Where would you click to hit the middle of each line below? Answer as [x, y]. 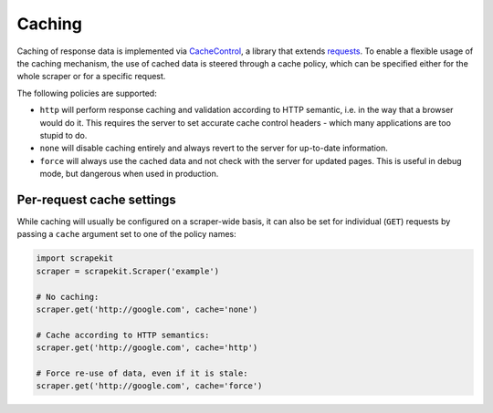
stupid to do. [63, 135]
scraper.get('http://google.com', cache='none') [147, 309]
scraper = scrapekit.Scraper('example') [127, 271]
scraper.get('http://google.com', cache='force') [149, 386]
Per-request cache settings [97, 199]
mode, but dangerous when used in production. [129, 174]
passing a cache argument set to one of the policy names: [126, 234]
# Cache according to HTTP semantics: [123, 335]
